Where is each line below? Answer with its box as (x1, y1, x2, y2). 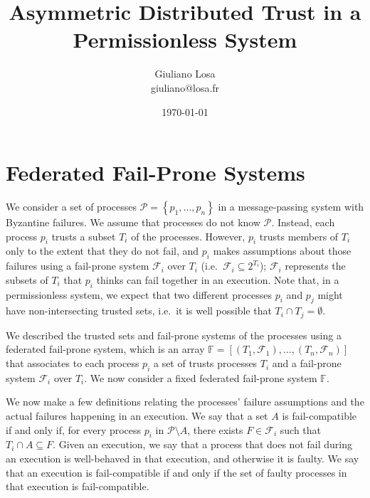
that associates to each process (6, 356, 139, 371)
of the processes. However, (131, 228, 245, 243)
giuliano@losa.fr (150, 80, 220, 95)
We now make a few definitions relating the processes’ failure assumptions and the (6, 394, 364, 409)
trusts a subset (51, 228, 116, 243)
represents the (285, 258, 346, 273)
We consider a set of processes (6, 199, 137, 214)
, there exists (187, 422, 243, 437)
